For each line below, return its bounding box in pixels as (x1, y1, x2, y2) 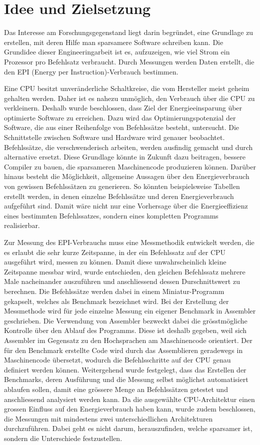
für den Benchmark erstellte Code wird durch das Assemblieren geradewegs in (4, 344, 243, 355)
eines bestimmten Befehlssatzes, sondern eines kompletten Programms (4, 210, 218, 220)
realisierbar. (4, 220, 40, 230)
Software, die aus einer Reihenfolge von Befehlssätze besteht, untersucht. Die (4, 122, 239, 132)
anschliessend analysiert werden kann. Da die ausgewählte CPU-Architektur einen (4, 393, 255, 404)
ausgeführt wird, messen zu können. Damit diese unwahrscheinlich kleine (4, 256, 226, 267)
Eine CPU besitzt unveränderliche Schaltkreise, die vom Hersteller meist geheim (4, 83, 249, 93)
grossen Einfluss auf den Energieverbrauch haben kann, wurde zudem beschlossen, (4, 403, 255, 414)
